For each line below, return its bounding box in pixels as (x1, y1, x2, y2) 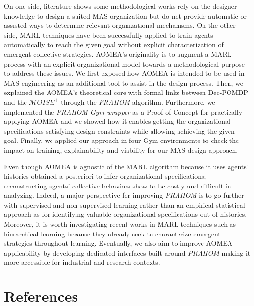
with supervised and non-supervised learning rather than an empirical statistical (4, 199, 245, 210)
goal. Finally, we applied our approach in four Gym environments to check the (4, 135, 239, 145)
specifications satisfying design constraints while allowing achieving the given (4, 125, 235, 136)
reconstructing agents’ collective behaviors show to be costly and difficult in (4, 180, 231, 190)
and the (4, 96, 27, 107)
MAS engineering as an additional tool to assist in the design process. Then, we (4, 77, 243, 88)
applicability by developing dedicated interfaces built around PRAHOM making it (4, 247, 251, 258)
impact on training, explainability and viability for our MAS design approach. (4, 144, 238, 155)
